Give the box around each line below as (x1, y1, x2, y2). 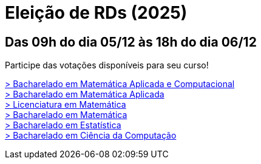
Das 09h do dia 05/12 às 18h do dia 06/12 (5, 34, 257, 50)
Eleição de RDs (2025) (5, 2, 188, 23)
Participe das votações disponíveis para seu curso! (5, 60, 209, 71)
